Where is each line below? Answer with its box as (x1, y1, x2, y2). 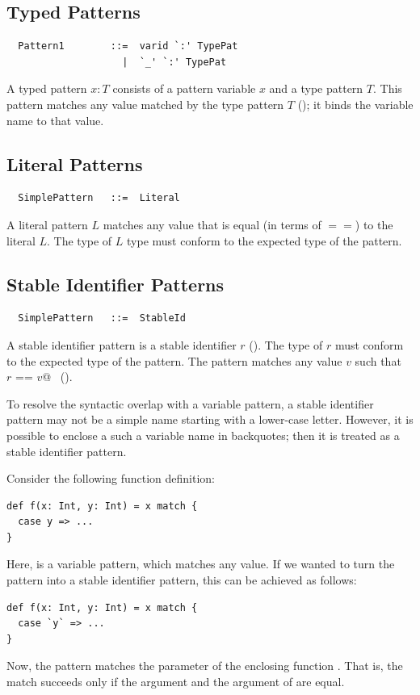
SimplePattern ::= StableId (18, 312, 186, 324)
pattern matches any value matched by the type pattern (6, 95, 284, 112)
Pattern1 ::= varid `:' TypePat (18, 40, 238, 52)
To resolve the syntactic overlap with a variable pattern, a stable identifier (6, 395, 374, 412)
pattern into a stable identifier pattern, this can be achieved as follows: (6, 571, 357, 588)
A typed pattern (6, 80, 87, 97)
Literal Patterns (6, 151, 143, 176)
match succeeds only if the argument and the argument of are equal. (6, 673, 345, 690)
